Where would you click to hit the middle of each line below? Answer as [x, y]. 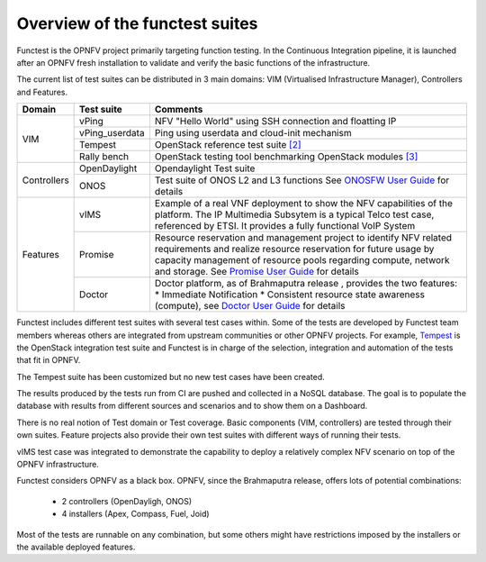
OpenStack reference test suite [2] [228, 145]
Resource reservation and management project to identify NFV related [303, 238]
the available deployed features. [76, 547]
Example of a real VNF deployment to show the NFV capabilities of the [304, 204]
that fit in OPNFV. [49, 360]
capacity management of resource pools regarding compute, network [302, 260]
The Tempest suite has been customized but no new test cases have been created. [171, 376]
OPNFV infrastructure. [58, 465]
